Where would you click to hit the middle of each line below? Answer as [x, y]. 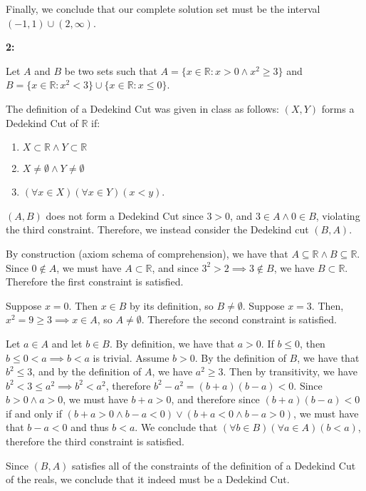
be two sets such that [111, 70]
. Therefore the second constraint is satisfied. [239, 319]
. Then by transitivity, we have [290, 371]
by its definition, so [172, 305]
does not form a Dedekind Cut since [125, 215]
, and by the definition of [87, 371]
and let [67, 343]
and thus [90, 427]
